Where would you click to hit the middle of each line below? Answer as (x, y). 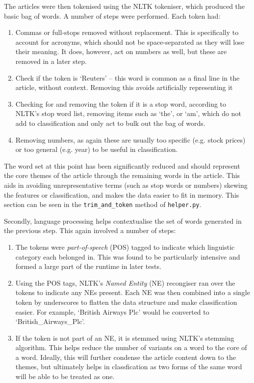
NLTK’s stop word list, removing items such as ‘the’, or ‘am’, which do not (128, 113)
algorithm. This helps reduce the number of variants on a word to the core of (131, 347)
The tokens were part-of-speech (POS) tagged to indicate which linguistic (125, 247)
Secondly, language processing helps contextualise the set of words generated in (123, 221)
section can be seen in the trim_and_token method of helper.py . (103, 204)
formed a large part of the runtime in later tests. (88, 266)
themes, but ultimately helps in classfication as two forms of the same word (129, 367)
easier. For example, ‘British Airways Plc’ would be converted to (112, 311)
